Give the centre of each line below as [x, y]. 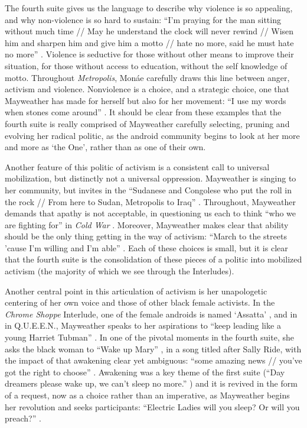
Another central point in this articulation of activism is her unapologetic [136, 291]
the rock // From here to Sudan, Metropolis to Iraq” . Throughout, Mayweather [150, 201]
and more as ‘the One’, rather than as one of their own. [105, 147]
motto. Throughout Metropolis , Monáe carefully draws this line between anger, [147, 77]
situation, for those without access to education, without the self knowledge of [146, 65]
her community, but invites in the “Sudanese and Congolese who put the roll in [148, 189]
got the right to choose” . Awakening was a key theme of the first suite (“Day [145, 372]
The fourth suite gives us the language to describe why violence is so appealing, [149, 8]
